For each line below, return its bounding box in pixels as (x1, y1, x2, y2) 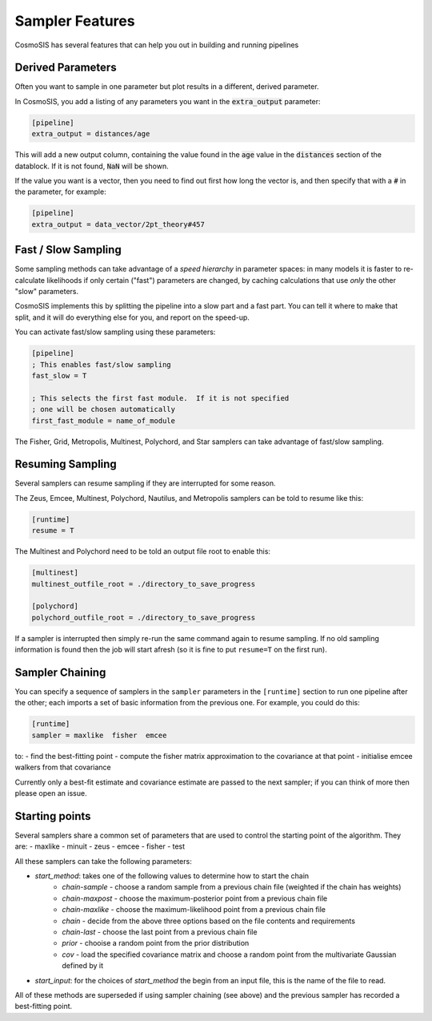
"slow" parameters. (14, 287, 79, 297)
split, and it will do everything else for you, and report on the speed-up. (14, 313, 250, 322)
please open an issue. (14, 788, 87, 797)
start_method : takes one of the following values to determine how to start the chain (34, 871, 310, 881)
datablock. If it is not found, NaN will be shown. (14, 161, 169, 171)
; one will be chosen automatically (31, 405, 176, 414)
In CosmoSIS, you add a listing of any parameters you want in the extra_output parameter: (14, 96, 321, 106)
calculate (14, 275, 46, 285)
